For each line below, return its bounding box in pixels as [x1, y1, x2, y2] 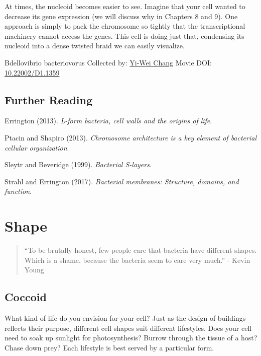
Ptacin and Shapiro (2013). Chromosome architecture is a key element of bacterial [5, 132, 256, 143]
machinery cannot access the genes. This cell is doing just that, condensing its [5, 30, 244, 41]
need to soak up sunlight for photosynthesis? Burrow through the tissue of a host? [5, 332, 257, 343]
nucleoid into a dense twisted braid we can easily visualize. [5, 40, 185, 51]
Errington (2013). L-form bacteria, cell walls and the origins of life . [5, 115, 212, 126]
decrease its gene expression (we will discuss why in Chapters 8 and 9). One [5, 11, 238, 21]
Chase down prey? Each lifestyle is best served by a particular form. [5, 342, 214, 352]
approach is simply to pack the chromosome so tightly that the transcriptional [5, 21, 245, 31]
